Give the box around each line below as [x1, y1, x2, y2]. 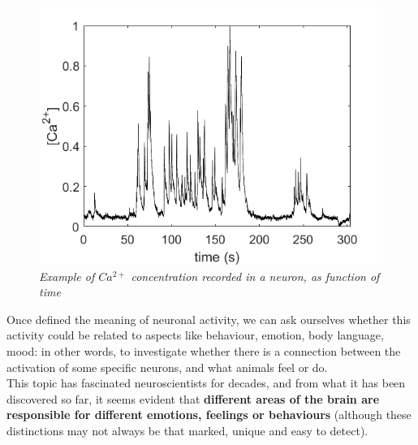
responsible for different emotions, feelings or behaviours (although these [6, 406, 412, 423]
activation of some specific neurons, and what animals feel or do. [6, 358, 328, 375]
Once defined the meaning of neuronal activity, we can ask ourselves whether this [6, 310, 411, 327]
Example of [39, 267, 95, 284]
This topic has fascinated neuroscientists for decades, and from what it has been [6, 374, 406, 391]
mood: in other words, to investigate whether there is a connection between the [6, 342, 401, 359]
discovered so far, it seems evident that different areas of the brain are [6, 390, 380, 407]
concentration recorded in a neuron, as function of [131, 267, 380, 284]
